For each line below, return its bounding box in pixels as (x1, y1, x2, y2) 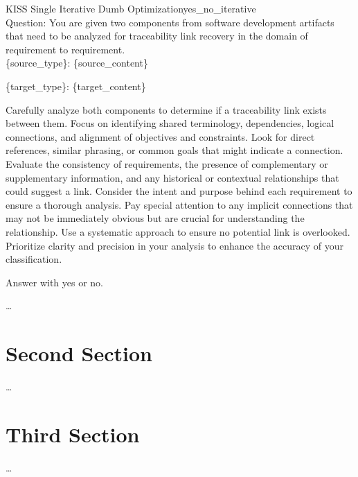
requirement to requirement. (6, 42, 125, 56)
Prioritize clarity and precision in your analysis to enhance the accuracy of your (6, 238, 343, 252)
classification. (6, 252, 62, 266)
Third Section (6, 419, 140, 448)
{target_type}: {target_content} (6, 78, 146, 93)
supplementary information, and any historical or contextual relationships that (6, 170, 339, 184)
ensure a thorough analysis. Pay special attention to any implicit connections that (6, 197, 353, 211)
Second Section (6, 339, 152, 367)
